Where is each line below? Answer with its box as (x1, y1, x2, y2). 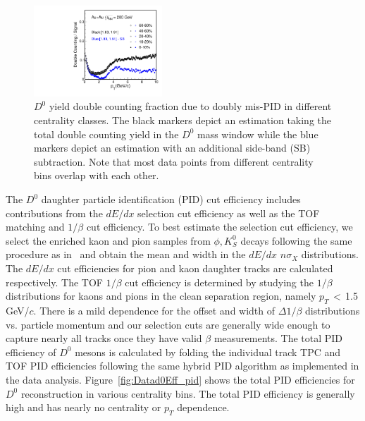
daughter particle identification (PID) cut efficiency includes (41, 192, 301, 206)
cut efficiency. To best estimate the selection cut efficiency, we (86, 219, 353, 234)
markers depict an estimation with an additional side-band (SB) (34, 140, 311, 155)
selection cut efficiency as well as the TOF (137, 205, 320, 220)
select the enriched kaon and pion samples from (6, 233, 211, 248)
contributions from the (6, 205, 103, 220)
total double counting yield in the (34, 126, 179, 141)
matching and (6, 219, 65, 234)
